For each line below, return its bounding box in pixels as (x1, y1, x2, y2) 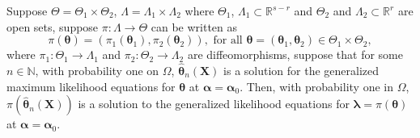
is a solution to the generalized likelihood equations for (78, 95, 350, 112)
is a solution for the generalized (223, 62, 380, 78)
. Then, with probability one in (240, 77, 393, 94)
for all (213, 35, 243, 47)
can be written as (151, 18, 238, 35)
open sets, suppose (6, 18, 99, 35)
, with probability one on (35, 62, 159, 78)
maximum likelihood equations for (6, 77, 176, 94)
